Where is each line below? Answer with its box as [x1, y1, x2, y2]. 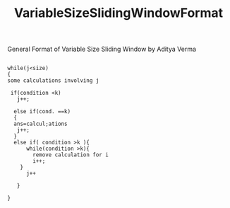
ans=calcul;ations [13, 120, 68, 128]
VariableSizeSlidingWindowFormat [13, 5, 224, 21]
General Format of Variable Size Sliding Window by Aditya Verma [7, 45, 196, 54]
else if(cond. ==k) [13, 108, 71, 115]
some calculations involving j [7, 77, 99, 84]
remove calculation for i [32, 151, 109, 158]
